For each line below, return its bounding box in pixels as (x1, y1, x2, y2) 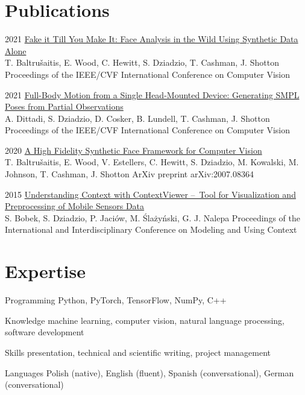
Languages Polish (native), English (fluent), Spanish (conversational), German (5, 366, 294, 379)
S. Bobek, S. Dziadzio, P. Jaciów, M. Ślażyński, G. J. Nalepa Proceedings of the (5, 211, 300, 224)
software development (5, 326, 84, 338)
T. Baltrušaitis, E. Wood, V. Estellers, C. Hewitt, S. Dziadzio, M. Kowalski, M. (5, 156, 299, 168)
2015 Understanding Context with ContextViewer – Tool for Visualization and (5, 188, 296, 200)
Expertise (5, 259, 86, 283)
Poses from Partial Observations (5, 100, 124, 113)
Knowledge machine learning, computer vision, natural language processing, (5, 314, 285, 326)
